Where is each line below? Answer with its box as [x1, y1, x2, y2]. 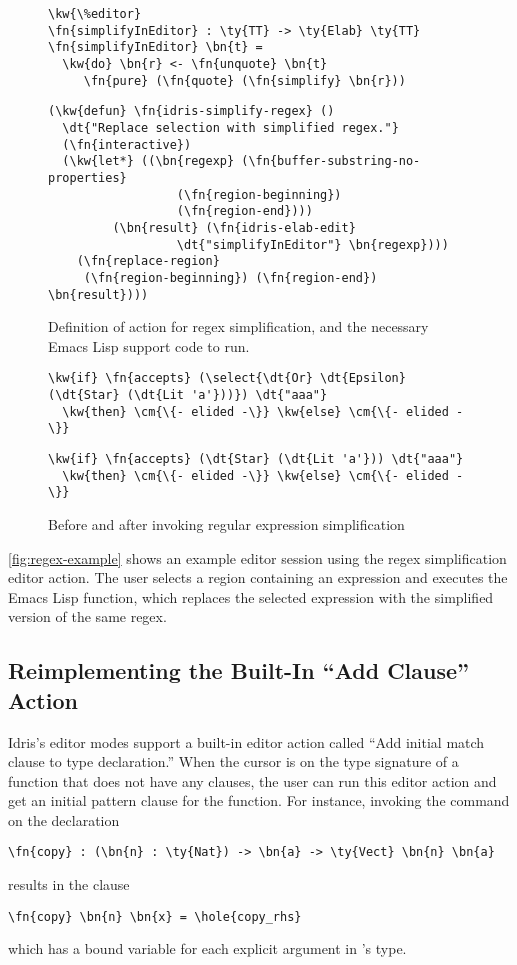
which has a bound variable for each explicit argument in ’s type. [8, 938, 407, 959]
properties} [48, 170, 127, 185]
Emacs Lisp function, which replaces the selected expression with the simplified [8, 586, 494, 607]
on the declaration [8, 809, 120, 830]
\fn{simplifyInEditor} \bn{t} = [48, 40, 263, 55]
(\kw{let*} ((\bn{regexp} [62, 154, 235, 169]
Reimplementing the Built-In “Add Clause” [8, 655, 470, 686]
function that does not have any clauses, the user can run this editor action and [8, 770, 497, 791]
